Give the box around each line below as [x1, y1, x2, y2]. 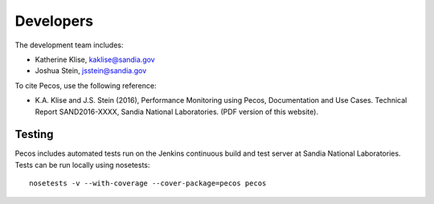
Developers [14, 12, 94, 30]
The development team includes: [14, 40, 124, 50]
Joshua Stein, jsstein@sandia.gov [35, 66, 147, 75]
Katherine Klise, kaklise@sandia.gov [35, 55, 156, 64]
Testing [14, 128, 54, 141]
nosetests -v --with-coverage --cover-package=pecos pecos [29, 179, 267, 188]
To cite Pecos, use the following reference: [14, 80, 157, 90]
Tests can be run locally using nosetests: [14, 160, 150, 169]
